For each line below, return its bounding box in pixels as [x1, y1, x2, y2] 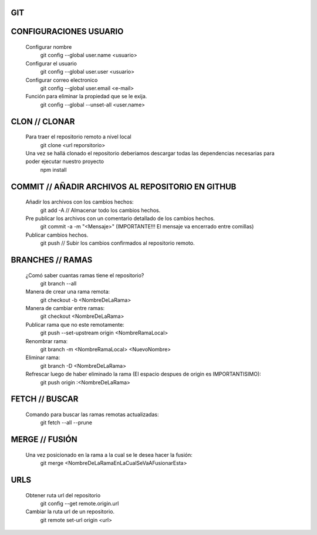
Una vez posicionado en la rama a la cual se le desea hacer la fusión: [25, 451, 193, 458]
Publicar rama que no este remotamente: [25, 321, 124, 328]
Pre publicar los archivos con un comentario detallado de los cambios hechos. [25, 215, 215, 222]
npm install [40, 166, 67, 173]
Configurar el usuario [25, 59, 77, 67]
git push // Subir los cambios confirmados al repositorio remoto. [40, 240, 195, 247]
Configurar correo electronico [25, 77, 98, 84]
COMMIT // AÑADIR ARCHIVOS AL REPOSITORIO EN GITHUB [11, 181, 237, 191]
